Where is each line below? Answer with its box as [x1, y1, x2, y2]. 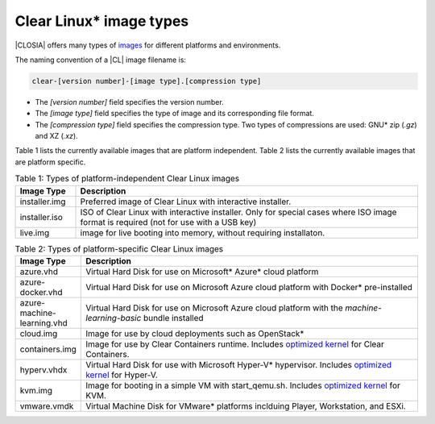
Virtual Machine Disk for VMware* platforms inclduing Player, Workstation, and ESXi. [85, 401, 406, 411]
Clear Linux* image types [14, 12, 189, 30]
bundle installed [143, 313, 205, 323]
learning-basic [85, 313, 142, 323]
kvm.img [19, 385, 52, 396]
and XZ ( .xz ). [35, 131, 78, 141]
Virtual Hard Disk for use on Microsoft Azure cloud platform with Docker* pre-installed [85, 282, 412, 293]
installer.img [19, 196, 66, 207]
